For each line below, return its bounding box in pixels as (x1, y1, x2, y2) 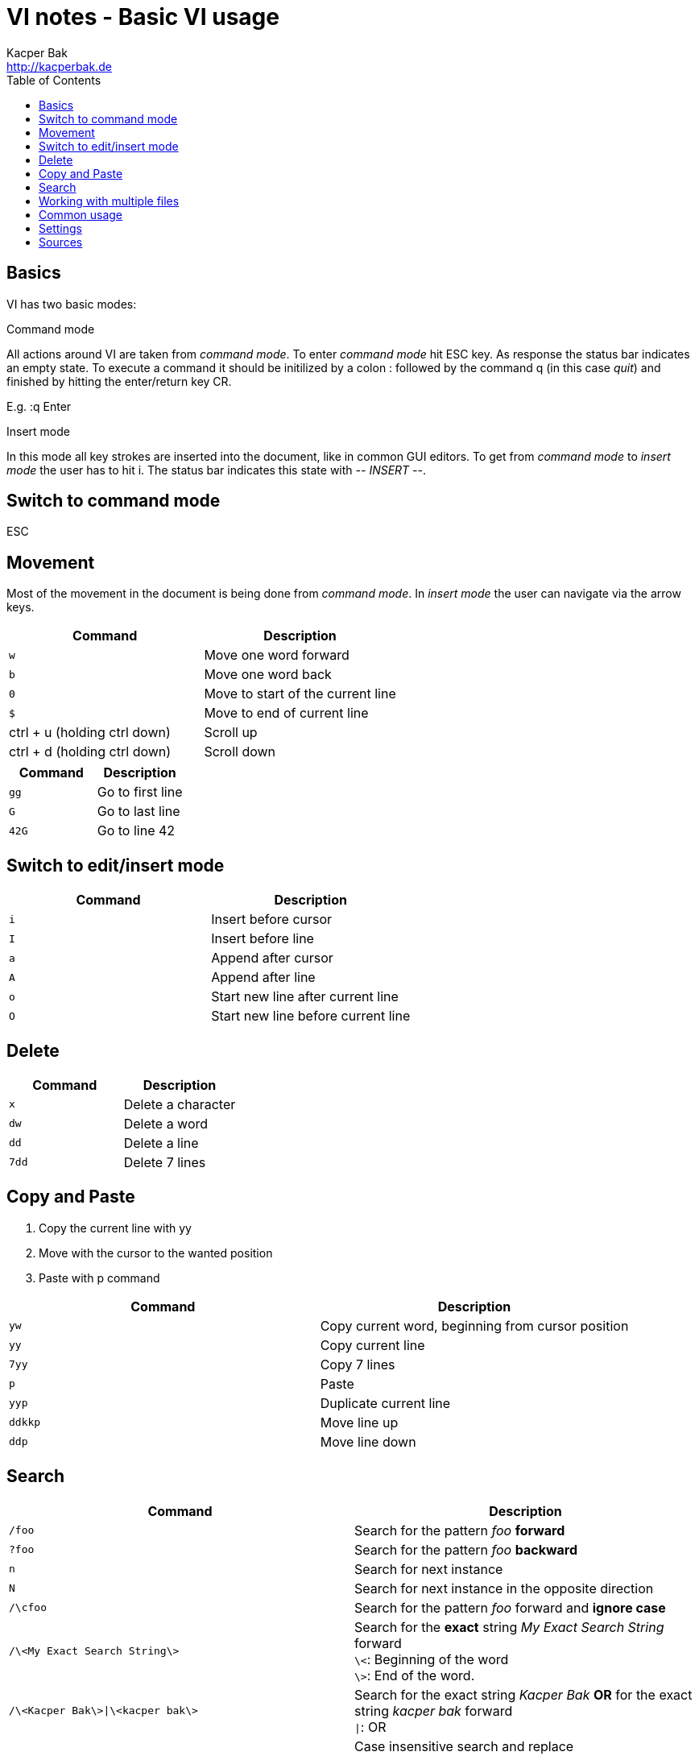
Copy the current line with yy (39, 1220, 192, 1235)
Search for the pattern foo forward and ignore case (354, 1599, 666, 1616)
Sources (39, 234, 83, 249)
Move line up (320, 1414, 399, 1431)
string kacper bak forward (354, 1702, 513, 1719)
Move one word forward (204, 647, 349, 664)
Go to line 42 (97, 822, 176, 839)
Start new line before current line (211, 1008, 411, 1025)
